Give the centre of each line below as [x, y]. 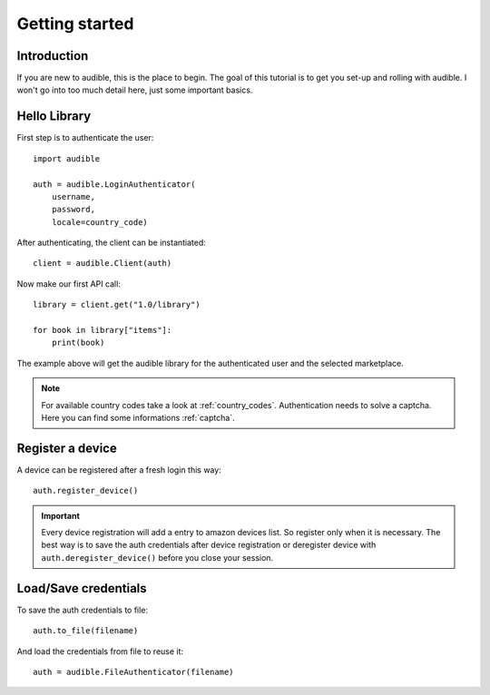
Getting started [75, 24]
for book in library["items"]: [103, 330]
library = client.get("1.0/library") [117, 305]
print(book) [78, 343]
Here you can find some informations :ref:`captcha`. [138, 418]
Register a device [67, 448]
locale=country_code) [100, 222]
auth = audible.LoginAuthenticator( [114, 184]
